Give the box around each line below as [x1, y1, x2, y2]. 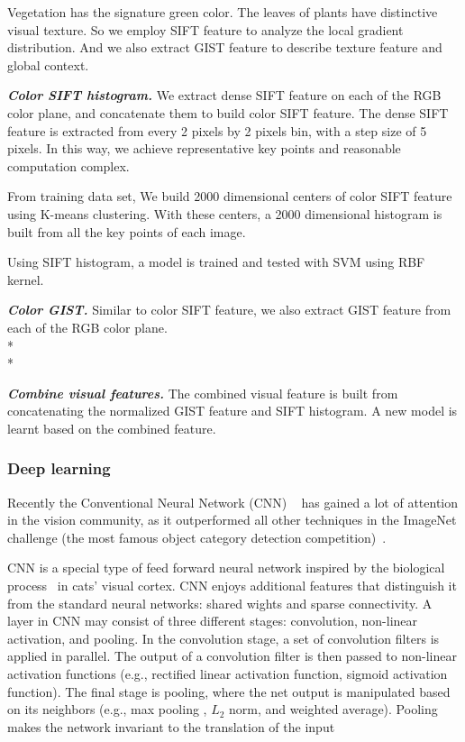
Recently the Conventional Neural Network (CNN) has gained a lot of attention [7, 492, 459, 511]
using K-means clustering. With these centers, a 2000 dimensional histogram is [7, 204, 442, 223]
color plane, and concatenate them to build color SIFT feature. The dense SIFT [7, 103, 449, 122]
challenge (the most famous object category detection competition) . [7, 527, 387, 546]
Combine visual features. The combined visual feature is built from [7, 383, 398, 402]
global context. [7, 55, 89, 74]
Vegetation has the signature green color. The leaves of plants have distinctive [7, 3, 438, 21]
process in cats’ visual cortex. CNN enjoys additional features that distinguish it [7, 576, 457, 595]
